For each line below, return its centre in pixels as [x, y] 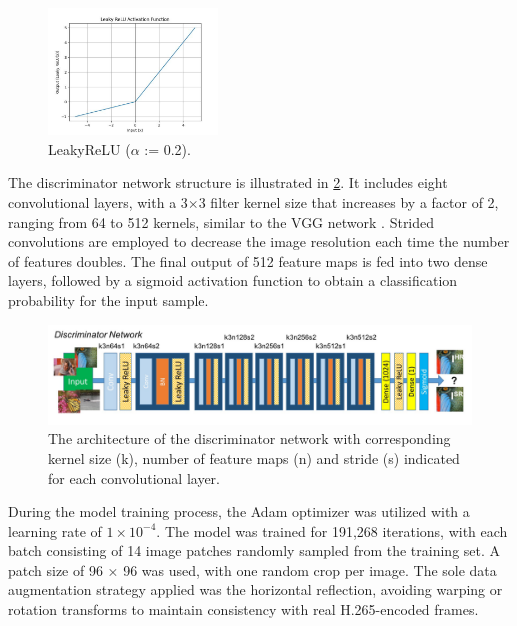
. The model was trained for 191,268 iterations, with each [332, 530]
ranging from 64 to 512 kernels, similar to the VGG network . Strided [221, 221]
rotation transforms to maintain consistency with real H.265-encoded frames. [243, 609]
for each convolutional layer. [134, 477]
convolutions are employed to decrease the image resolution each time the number [259, 241]
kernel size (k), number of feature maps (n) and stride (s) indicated [254, 457]
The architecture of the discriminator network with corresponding [249, 438]
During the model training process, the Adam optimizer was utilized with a [239, 511]
